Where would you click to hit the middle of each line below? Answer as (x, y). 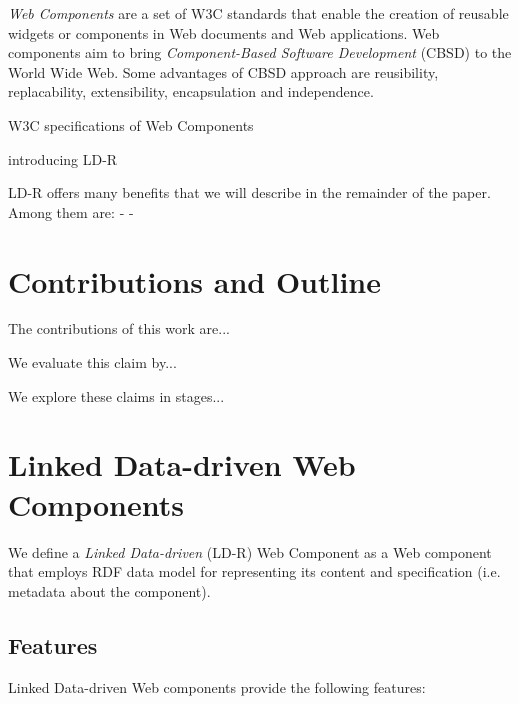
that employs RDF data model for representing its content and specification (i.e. (254, 571)
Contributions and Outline (195, 280)
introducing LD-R (63, 158)
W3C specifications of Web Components (131, 124)
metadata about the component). (109, 590)
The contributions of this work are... (119, 328)
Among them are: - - (71, 211)
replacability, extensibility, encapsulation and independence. (191, 91)
